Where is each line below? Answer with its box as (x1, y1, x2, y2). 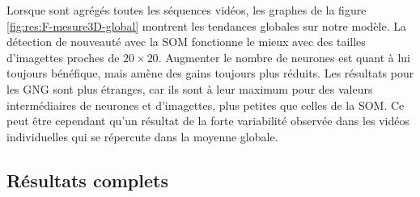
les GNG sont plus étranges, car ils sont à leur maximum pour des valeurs (6, 80, 373, 97)
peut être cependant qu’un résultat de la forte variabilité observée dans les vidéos (6, 112, 409, 129)
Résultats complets (6, 167, 168, 192)
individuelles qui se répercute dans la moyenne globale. (6, 128, 278, 145)
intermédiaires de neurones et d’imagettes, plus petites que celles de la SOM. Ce (6, 96, 405, 113)
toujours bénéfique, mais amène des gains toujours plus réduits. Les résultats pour (6, 65, 414, 82)
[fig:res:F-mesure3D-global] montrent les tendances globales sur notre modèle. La (6, 17, 406, 34)
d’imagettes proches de (6, 48, 120, 65)
